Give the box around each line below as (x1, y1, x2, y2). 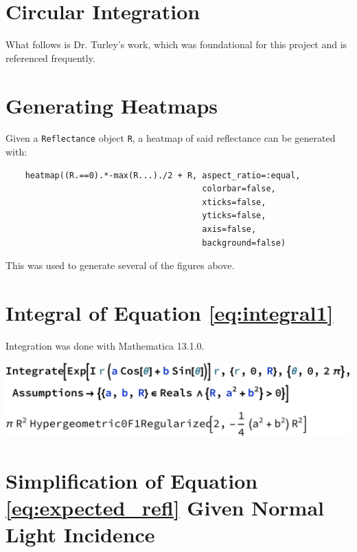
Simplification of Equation (5, 466, 258, 494)
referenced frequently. (5, 50, 95, 65)
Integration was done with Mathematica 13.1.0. (5, 338, 205, 352)
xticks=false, (202, 197, 266, 207)
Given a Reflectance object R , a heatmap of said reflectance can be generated (5, 131, 336, 145)
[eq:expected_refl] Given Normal (5, 493, 324, 521)
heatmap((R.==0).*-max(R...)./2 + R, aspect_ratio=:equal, (25, 170, 301, 180)
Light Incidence (5, 520, 155, 548)
